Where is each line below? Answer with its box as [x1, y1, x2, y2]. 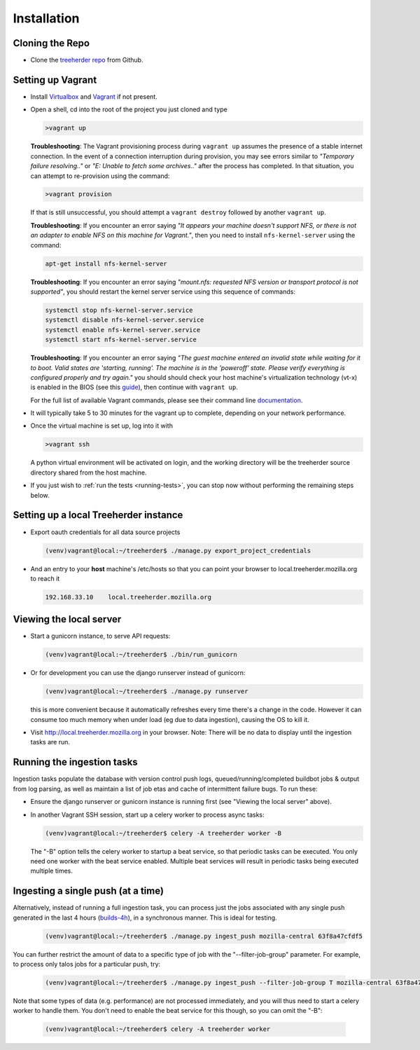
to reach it [30, 574, 60, 582]
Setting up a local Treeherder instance [13, 509, 183, 521]
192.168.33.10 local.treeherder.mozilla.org [45, 593, 211, 601]
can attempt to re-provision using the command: [30, 172, 170, 180]
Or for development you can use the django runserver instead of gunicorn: [30, 669, 246, 677]
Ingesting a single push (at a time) [13, 885, 164, 897]
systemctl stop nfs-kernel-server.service [45, 306, 193, 314]
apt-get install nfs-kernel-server [45, 259, 167, 268]
